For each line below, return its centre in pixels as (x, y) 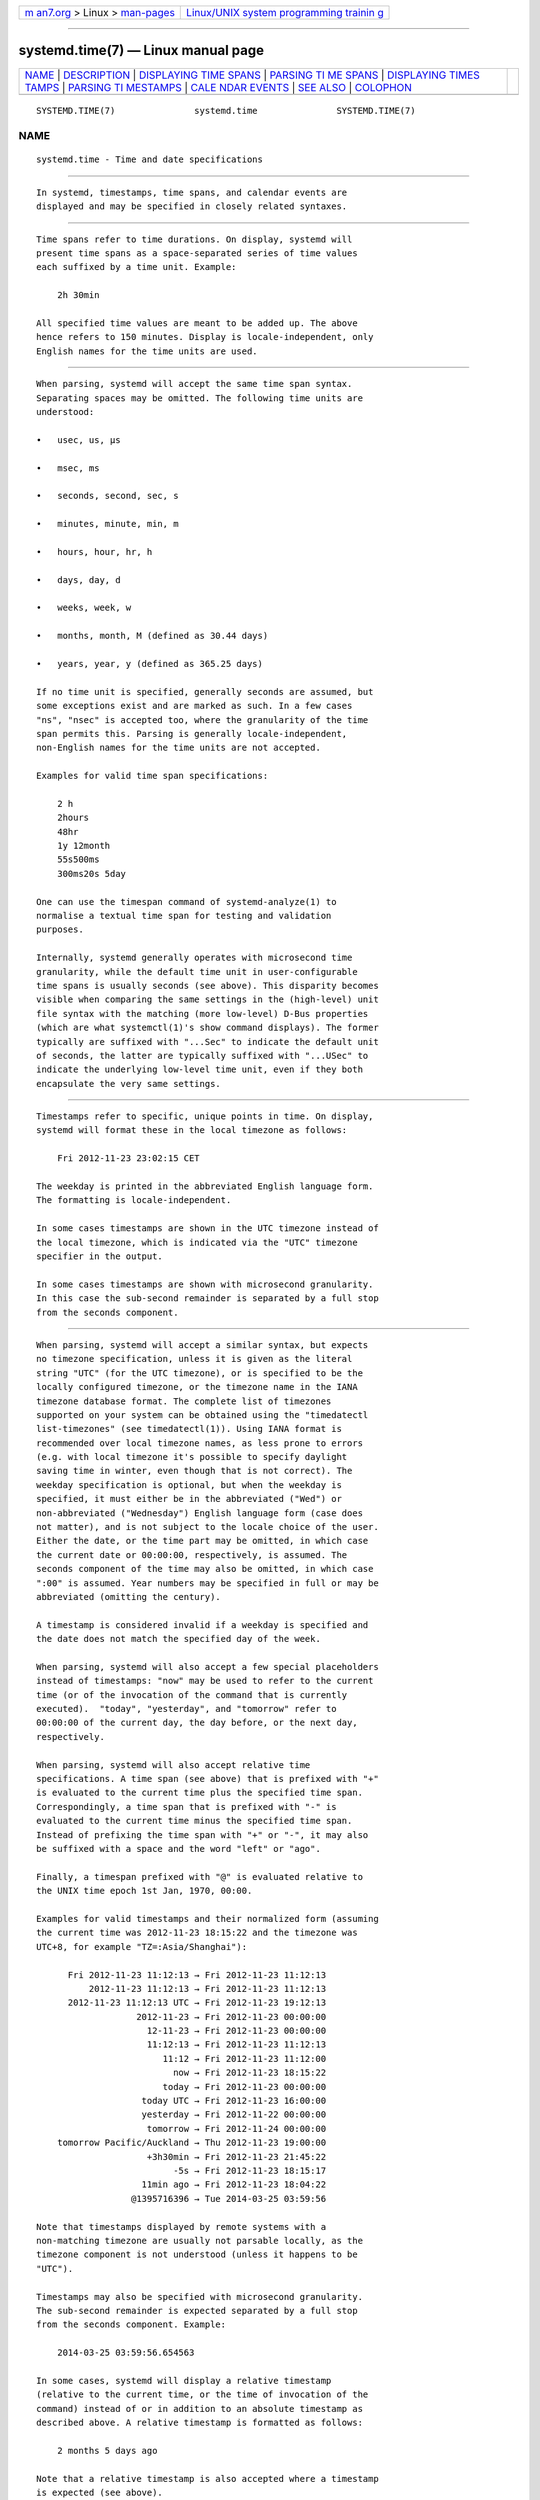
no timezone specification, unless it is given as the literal (194, 1359)
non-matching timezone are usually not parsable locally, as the (200, 2240)
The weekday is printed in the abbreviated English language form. (205, 1186)
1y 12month (83, 846)
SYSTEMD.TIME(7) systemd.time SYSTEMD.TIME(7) (226, 110)
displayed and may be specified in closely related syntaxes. (192, 206)
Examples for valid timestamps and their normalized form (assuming (207, 1918)
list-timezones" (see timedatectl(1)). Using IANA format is (189, 1429)
